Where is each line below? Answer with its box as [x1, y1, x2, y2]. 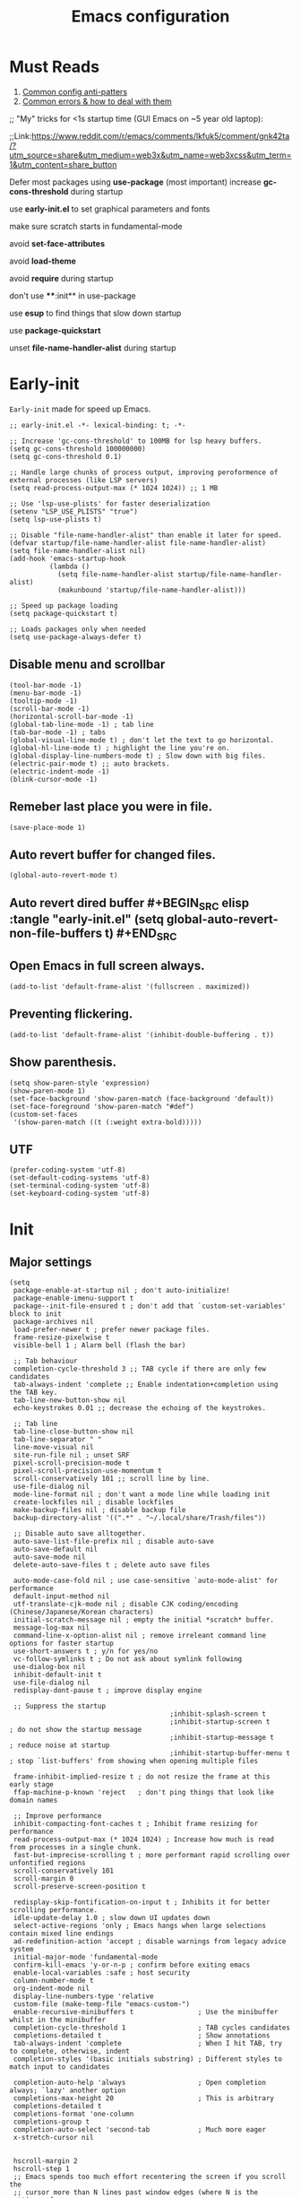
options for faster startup [9, 1639, 115, 1648]
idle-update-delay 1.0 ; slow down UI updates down [13, 1914, 211, 1923]
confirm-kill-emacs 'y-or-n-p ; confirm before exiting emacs [13, 1960, 251, 1969]
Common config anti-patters [21, 86, 128, 97]
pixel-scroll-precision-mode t [13, 1458, 130, 1467]
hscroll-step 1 [13, 2165, 70, 2174]
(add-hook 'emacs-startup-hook [9, 554, 126, 563]
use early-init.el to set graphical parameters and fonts [9, 203, 211, 214]
